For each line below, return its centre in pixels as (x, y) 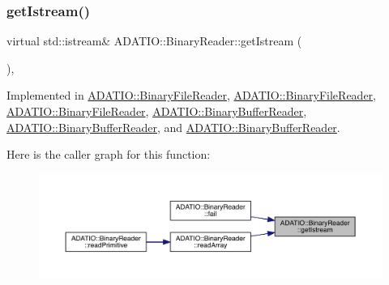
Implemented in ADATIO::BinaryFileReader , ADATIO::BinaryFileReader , (192, 95)
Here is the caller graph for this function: (109, 154)
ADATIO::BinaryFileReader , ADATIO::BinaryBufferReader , (157, 111)
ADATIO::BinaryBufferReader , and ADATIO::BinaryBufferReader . (173, 127)
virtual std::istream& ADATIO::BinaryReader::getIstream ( (154, 41)
